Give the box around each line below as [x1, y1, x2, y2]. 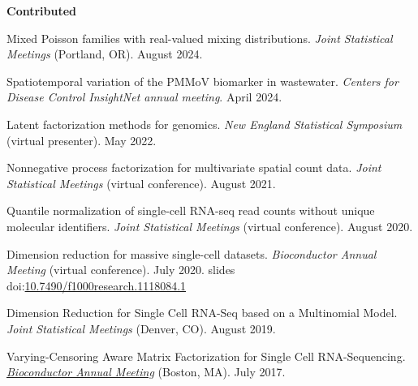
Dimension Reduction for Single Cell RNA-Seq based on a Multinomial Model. [6, 304, 398, 321]
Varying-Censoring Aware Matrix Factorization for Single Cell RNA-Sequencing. [6, 347, 406, 364]
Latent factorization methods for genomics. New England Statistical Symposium [6, 115, 403, 132]
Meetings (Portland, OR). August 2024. [6, 45, 203, 62]
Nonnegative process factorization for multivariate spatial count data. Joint [6, 159, 381, 176]
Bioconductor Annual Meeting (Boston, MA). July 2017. [6, 363, 286, 380]
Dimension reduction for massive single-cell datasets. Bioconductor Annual [6, 245, 377, 262]
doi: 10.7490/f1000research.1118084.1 [6, 277, 187, 294]
